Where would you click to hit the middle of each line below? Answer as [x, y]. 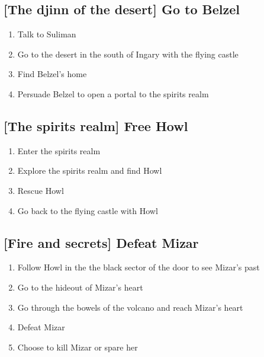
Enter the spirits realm [59, 150]
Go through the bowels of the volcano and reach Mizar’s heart [130, 307]
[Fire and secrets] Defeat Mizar [101, 242]
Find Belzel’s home [52, 74]
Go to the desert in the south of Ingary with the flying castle [128, 54]
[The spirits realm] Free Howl [96, 125]
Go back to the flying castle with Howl [88, 210]
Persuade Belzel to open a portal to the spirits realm [113, 93]
